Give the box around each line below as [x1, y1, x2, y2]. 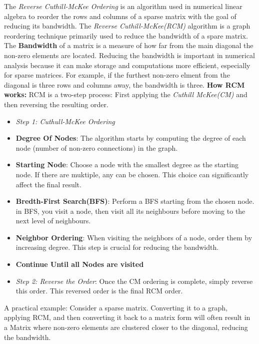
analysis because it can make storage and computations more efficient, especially [4, 60, 250, 70]
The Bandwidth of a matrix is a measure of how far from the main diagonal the [4, 40, 253, 51]
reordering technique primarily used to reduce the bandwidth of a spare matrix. [4, 30, 248, 41]
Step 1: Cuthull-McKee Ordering [15, 116, 115, 126]
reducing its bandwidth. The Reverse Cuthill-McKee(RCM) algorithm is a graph [4, 21, 250, 31]
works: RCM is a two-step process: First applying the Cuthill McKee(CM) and [4, 89, 247, 100]
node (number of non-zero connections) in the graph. [15, 142, 178, 153]
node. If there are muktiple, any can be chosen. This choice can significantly [15, 169, 249, 179]
